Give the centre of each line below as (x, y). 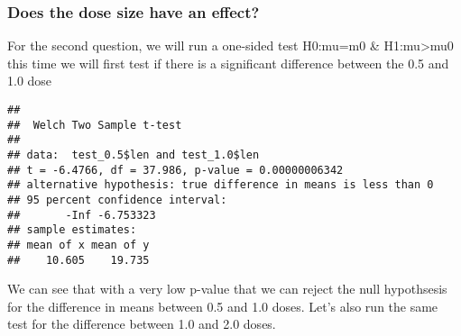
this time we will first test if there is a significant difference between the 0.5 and (228, 63)
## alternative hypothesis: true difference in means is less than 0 (221, 185)
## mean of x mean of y (78, 245)
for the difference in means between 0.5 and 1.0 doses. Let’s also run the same (223, 306)
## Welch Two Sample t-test (95, 125)
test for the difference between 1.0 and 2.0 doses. (142, 324)
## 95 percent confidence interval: (117, 200)
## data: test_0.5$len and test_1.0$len (134, 154)
